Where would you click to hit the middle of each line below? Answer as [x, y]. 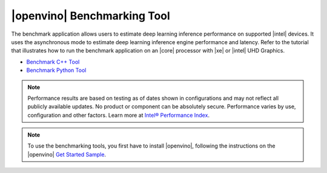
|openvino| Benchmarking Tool [91, 16]
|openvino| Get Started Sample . [67, 154]
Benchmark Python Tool [56, 70]
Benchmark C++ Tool [53, 62]
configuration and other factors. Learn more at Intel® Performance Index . [119, 115]
